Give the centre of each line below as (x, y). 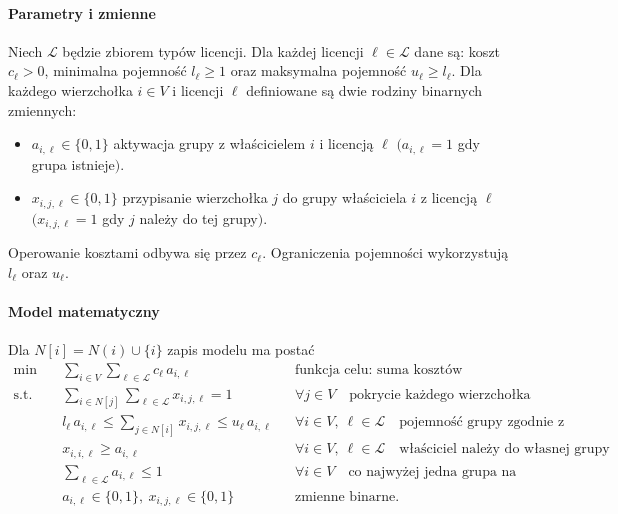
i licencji (198, 89)
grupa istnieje (73, 163)
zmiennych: (42, 109)
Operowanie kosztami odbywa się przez (127, 252)
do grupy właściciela (344, 197)
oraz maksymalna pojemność (318, 70)
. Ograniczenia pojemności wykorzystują (385, 252)
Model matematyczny (84, 310)
